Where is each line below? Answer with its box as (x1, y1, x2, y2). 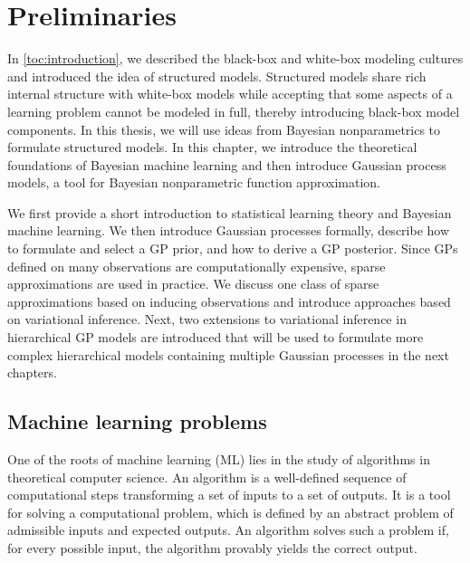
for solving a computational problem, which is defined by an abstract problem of (7, 502, 454, 521)
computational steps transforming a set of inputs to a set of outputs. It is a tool (7, 485, 451, 504)
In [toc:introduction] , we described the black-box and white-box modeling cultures (7, 49, 464, 68)
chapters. (7, 363, 57, 382)
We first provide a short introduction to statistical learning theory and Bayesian (7, 203, 452, 222)
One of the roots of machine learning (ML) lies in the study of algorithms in (7, 450, 430, 469)
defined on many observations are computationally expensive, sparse (7, 256, 386, 275)
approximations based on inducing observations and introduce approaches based (7, 291, 451, 310)
